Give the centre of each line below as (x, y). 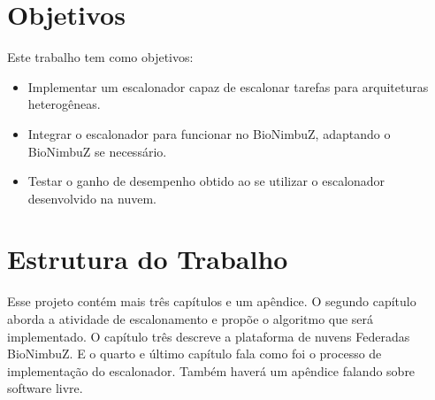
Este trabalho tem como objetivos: (100, 57)
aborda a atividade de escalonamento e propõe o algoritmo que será (191, 319)
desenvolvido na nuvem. (92, 198)
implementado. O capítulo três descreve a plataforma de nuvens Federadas (209, 336)
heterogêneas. (64, 104)
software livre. (45, 388)
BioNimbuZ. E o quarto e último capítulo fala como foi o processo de (195, 354)
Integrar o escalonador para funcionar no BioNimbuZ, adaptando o (209, 133)
